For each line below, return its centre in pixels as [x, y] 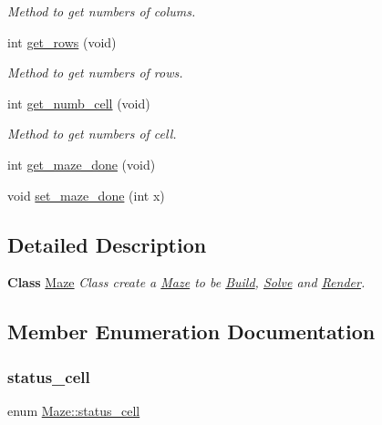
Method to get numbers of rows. [95, 73]
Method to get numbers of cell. [92, 134]
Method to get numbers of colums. [102, 11]
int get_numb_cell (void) [79, 103]
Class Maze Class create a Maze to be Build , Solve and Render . [186, 282]
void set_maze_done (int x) [86, 195]
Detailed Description [107, 244]
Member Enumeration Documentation [191, 332]
